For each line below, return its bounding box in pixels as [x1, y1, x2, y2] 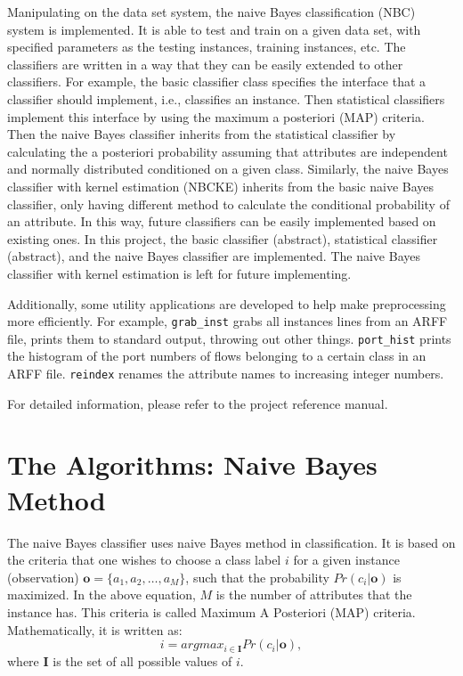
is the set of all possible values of [53, 651, 232, 670]
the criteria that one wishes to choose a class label [7, 550, 281, 569]
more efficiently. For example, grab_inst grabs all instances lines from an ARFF [7, 312, 448, 330]
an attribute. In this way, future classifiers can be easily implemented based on [7, 212, 436, 231]
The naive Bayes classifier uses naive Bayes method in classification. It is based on [7, 533, 456, 551]
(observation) [7, 567, 79, 586]
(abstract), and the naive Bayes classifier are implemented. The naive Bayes [7, 247, 420, 265]
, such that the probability [185, 567, 329, 586]
